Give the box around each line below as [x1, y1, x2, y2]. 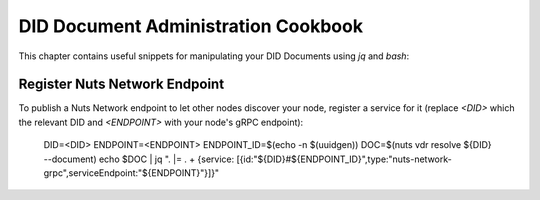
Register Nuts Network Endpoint [18, 76, 225, 93]
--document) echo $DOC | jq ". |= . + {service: [43, 153, 235, 165]
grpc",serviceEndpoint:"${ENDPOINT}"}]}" [43, 167, 220, 179]
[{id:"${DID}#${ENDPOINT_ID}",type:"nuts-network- [236, 153, 452, 165]
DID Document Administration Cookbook [18, 15, 364, 37]
